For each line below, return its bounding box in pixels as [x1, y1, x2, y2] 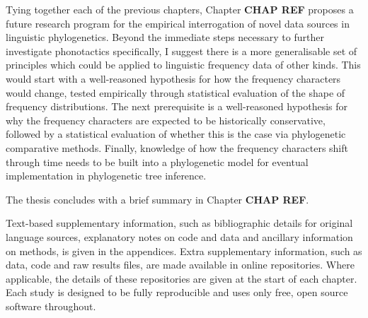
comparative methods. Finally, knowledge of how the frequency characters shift [6, 140, 348, 155]
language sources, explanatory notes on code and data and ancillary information [6, 229, 353, 244]
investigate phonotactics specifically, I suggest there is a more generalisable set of [6, 43, 357, 58]
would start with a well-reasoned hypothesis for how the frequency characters [6, 71, 341, 86]
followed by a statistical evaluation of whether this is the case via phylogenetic [6, 126, 346, 141]
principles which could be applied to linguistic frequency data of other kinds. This [6, 57, 361, 72]
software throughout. [6, 298, 96, 313]
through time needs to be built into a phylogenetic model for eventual [6, 154, 309, 169]
